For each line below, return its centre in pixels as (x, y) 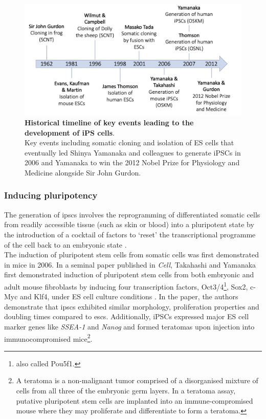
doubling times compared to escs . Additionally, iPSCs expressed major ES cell (127, 316)
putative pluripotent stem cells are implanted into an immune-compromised (135, 400)
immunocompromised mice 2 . (48, 338)
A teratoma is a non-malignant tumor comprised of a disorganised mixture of (137, 380)
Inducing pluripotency (51, 195)
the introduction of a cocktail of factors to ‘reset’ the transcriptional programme (130, 234)
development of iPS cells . (70, 132)
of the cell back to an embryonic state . (65, 244)
